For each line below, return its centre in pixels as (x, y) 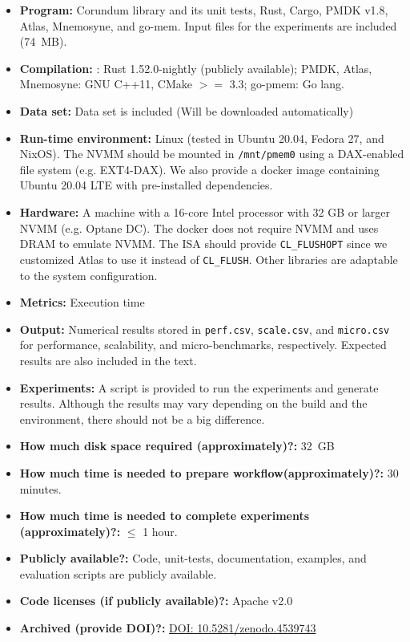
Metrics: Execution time (82, 302)
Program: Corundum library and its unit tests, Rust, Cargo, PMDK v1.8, (204, 10)
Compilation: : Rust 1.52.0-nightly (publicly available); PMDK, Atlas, (196, 68)
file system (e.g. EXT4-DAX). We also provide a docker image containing (199, 169)
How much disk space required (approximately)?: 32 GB (177, 446)
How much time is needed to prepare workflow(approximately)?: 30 (209, 472)
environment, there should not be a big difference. (142, 419)
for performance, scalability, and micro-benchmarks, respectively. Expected (203, 345)
